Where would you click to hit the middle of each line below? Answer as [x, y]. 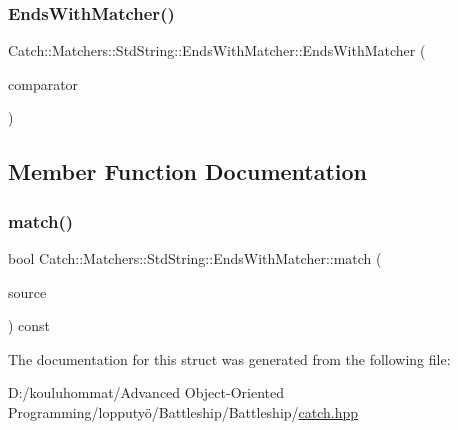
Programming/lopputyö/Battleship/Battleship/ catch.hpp [183, 411]
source [27, 291]
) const [29, 325]
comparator [43, 83]
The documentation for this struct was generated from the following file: [229, 358]
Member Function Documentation [188, 171]
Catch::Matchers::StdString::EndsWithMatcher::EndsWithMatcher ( [217, 50]
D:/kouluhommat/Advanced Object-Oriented [146, 392]
